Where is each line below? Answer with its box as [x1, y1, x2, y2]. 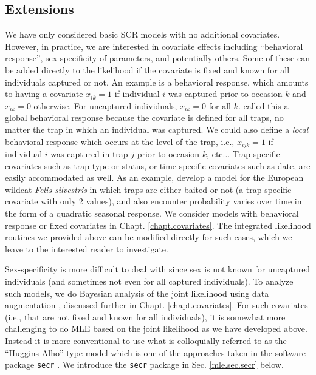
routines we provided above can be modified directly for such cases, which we [5, 231, 292, 243]
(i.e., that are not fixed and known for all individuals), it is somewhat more [5, 310, 286, 323]
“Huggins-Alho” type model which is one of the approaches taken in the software [5, 346, 306, 359]
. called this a [238, 99, 289, 112]
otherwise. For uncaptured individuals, [33, 99, 177, 112]
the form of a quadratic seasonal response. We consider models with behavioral [5, 206, 299, 219]
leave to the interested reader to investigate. [5, 242, 168, 255]
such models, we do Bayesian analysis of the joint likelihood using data [5, 286, 269, 299]
